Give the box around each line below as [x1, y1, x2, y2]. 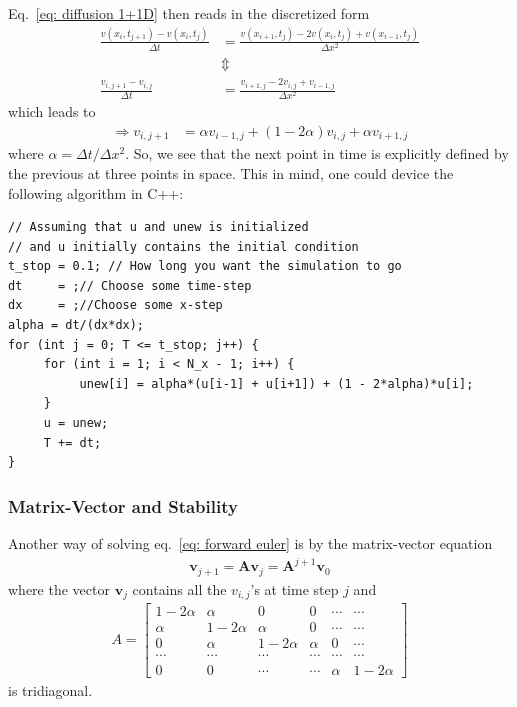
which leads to [8, 101, 96, 122]
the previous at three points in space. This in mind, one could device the [8, 162, 454, 183]
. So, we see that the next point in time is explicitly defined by [125, 143, 509, 164]
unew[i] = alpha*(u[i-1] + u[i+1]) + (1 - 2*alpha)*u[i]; [79, 376, 474, 391]
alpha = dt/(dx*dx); [8, 318, 145, 333]
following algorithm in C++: [8, 182, 184, 203]
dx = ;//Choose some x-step [8, 298, 223, 313]
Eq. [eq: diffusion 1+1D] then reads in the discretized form [8, 3, 370, 23]
